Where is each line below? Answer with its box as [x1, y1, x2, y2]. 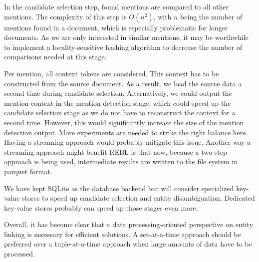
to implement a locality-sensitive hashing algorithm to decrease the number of [4, 41, 243, 52]
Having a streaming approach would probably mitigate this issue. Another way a [4, 137, 251, 147]
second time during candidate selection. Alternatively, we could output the [4, 88, 232, 98]
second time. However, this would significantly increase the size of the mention [4, 117, 244, 127]
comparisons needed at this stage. [4, 51, 107, 62]
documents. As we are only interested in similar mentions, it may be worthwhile [4, 32, 249, 42]
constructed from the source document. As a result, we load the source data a [4, 78, 242, 88]
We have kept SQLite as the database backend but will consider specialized [4, 183, 234, 193]
